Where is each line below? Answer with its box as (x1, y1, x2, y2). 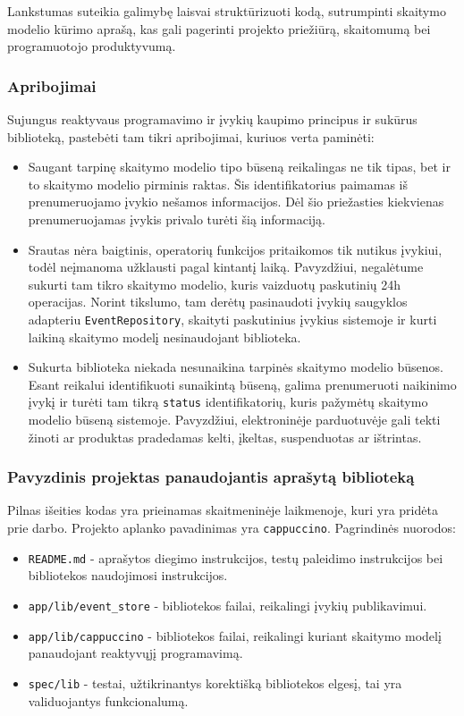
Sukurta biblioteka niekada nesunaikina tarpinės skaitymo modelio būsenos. (28, 358, 443, 376)
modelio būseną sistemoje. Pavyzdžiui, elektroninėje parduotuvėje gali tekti (28, 410, 441, 429)
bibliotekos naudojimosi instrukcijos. (28, 566, 228, 585)
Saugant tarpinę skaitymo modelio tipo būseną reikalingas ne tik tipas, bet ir (28, 157, 451, 176)
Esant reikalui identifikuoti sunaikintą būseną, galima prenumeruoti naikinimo (28, 375, 457, 393)
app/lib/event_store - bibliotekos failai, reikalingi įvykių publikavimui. (28, 595, 427, 614)
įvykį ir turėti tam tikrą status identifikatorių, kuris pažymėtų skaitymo (28, 392, 428, 411)
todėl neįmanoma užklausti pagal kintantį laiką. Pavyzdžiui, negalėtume (28, 257, 424, 276)
